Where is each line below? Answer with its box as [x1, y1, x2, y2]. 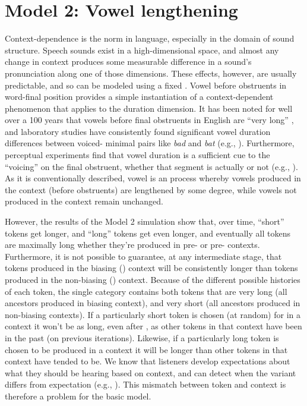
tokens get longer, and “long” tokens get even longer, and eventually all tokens [5, 226, 290, 239]
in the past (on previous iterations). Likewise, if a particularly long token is [5, 331, 279, 344]
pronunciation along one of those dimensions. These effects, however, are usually [5, 67, 297, 79]
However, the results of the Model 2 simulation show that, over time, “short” [5, 215, 284, 228]
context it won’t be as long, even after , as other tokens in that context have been [5, 320, 302, 332]
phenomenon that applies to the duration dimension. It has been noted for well [5, 102, 293, 114]
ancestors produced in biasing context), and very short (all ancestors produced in [5, 297, 300, 309]
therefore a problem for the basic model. [5, 389, 151, 402]
